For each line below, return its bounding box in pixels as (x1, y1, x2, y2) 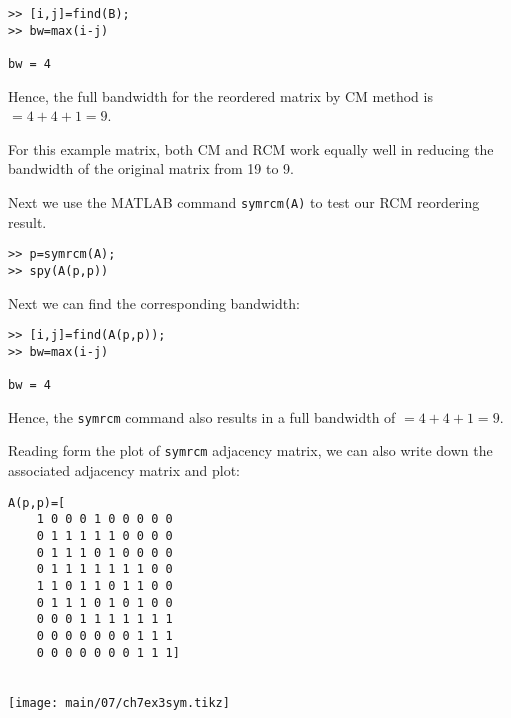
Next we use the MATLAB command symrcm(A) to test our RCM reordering (8, 192, 480, 212)
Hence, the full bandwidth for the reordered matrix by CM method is (8, 85, 433, 106)
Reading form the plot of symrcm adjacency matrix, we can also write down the (8, 440, 493, 461)
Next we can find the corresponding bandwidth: (8, 292, 300, 313)
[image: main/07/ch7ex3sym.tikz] (8, 695, 230, 710)
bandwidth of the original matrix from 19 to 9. (8, 158, 294, 179)
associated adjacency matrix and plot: (8, 460, 240, 481)
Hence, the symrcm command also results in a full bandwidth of (8, 406, 396, 427)
